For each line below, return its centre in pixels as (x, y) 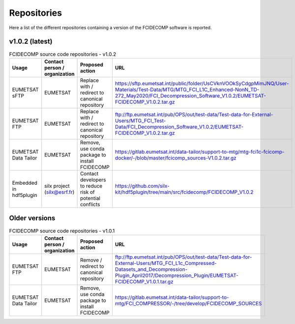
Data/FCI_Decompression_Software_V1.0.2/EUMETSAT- (179, 127)
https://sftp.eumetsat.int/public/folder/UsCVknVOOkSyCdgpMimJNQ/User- (202, 83)
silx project (57, 186)
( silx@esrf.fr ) (59, 192)
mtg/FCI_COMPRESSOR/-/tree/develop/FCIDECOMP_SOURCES (188, 303)
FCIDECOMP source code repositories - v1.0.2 (63, 54)
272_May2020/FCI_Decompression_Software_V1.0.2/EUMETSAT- (191, 96)
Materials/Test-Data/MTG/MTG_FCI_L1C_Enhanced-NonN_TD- (187, 90)
